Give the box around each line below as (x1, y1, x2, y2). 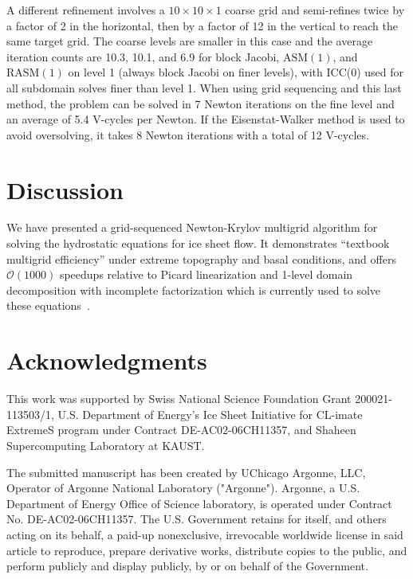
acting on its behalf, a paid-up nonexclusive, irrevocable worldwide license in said (6, 526, 403, 542)
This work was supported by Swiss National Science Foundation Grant (6, 390, 352, 407)
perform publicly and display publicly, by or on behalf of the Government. (6, 557, 368, 574)
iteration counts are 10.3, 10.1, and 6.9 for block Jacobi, (6, 48, 280, 65)
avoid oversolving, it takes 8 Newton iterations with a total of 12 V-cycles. (6, 126, 369, 143)
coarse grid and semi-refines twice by (225, 2, 405, 18)
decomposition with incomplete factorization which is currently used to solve (6, 281, 381, 298)
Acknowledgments (6, 344, 207, 377)
